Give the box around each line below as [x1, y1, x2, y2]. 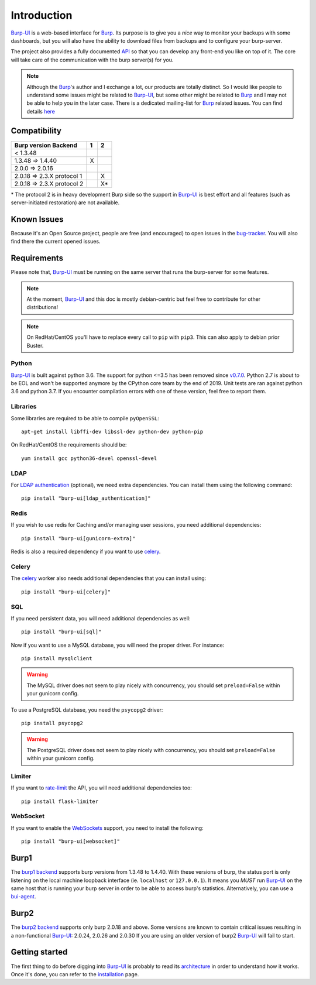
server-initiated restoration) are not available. [11, 199, 120, 206]
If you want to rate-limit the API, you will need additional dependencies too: [11, 784, 193, 791]
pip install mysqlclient [21, 655, 92, 662]
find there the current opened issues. [11, 238, 101, 245]
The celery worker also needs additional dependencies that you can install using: [11, 575, 207, 582]
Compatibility [11, 126, 61, 136]
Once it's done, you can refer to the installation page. [11, 970, 139, 977]
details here [26, 108, 55, 115]
